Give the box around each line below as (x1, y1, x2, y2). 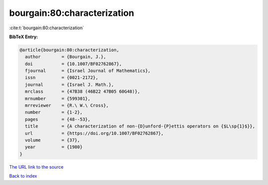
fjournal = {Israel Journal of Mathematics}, (25, 68, 151, 74)
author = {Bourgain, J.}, (25, 54, 106, 60)
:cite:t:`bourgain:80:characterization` (9, 25, 84, 31)
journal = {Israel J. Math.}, (25, 82, 114, 87)
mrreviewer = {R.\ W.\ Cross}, (25, 103, 109, 109)
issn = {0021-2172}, (25, 75, 99, 80)
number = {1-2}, (25, 110, 83, 115)
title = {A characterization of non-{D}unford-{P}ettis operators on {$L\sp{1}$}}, (25, 123, 256, 129)
